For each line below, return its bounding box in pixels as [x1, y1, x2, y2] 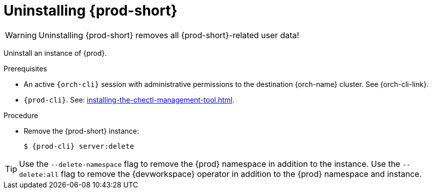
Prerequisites [4, 64, 47, 73]
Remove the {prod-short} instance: [24, 126, 139, 135]
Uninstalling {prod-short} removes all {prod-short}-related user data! [38, 30, 300, 40]
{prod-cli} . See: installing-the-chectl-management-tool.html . [24, 95, 235, 104]
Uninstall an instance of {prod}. [4, 48, 107, 57]
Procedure [4, 111, 38, 120]
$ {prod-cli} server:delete [24, 142, 134, 150]
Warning [5, 30, 37, 40]
